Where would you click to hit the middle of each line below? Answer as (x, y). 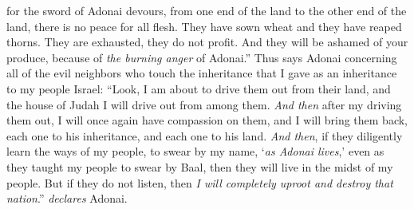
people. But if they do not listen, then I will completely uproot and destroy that (200, 182)
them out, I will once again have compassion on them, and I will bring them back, (207, 120)
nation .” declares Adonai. (67, 198)
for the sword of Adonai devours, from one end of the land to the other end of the (207, 10)
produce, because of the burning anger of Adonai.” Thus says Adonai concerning (202, 57)
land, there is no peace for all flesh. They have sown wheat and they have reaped (204, 26)
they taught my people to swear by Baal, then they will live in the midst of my (200, 166)
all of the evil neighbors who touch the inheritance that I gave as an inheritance (202, 73)
